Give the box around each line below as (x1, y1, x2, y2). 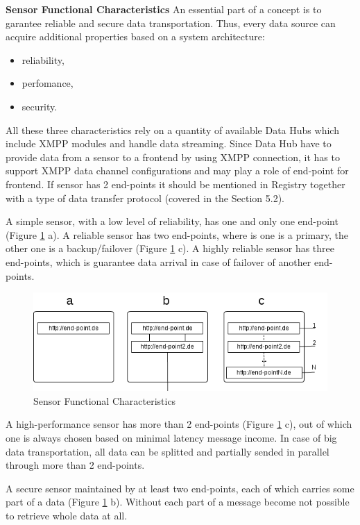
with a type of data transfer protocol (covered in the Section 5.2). (6, 190, 284, 205)
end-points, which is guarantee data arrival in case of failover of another (6, 254, 311, 269)
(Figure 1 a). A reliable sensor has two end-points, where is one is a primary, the (6, 227, 348, 242)
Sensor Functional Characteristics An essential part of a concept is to (6, 2, 322, 16)
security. (22, 99, 58, 113)
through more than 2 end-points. (6, 458, 145, 472)
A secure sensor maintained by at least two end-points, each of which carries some (6, 481, 354, 495)
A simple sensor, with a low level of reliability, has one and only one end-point (6, 214, 338, 228)
